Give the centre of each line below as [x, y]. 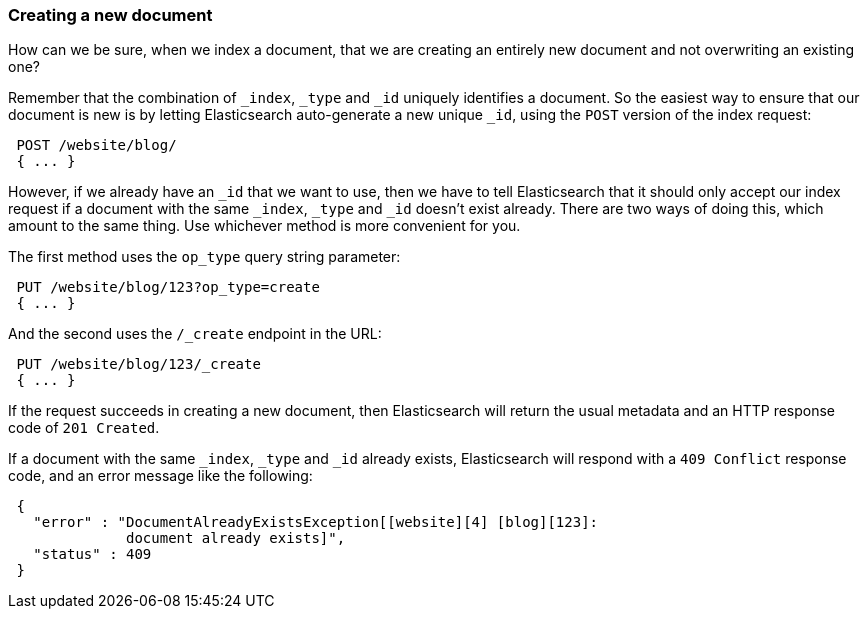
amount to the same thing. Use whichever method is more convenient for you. [264, 226]
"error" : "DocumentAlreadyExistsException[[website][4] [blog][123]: [316, 522]
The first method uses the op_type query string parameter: [204, 257]
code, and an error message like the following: [160, 476]
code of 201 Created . [84, 428]
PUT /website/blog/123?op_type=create [168, 287]
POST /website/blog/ [96, 145]
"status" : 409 [92, 554]
